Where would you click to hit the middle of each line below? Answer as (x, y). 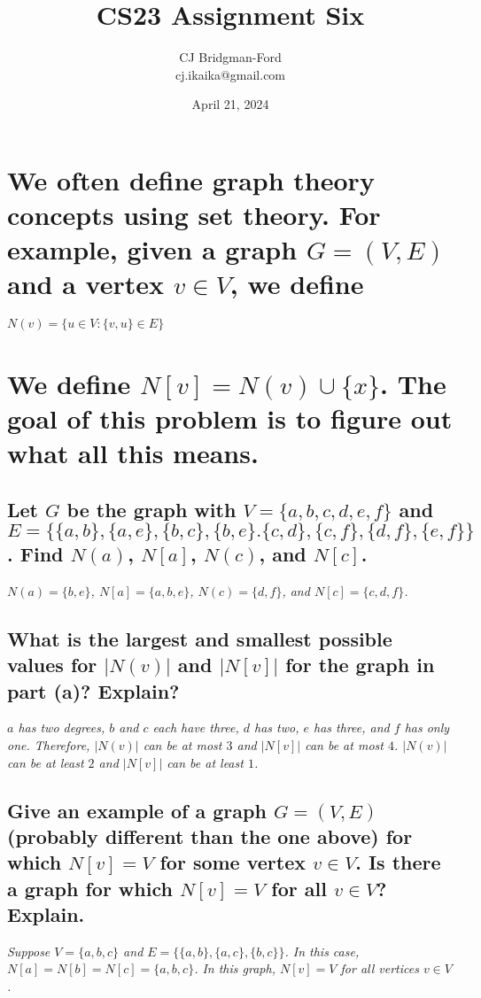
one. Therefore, (49, 744)
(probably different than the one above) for (210, 836)
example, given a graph (152, 249)
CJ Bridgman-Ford (230, 57)
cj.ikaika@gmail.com (230, 74)
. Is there (398, 862)
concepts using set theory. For (194, 215)
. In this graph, (235, 968)
